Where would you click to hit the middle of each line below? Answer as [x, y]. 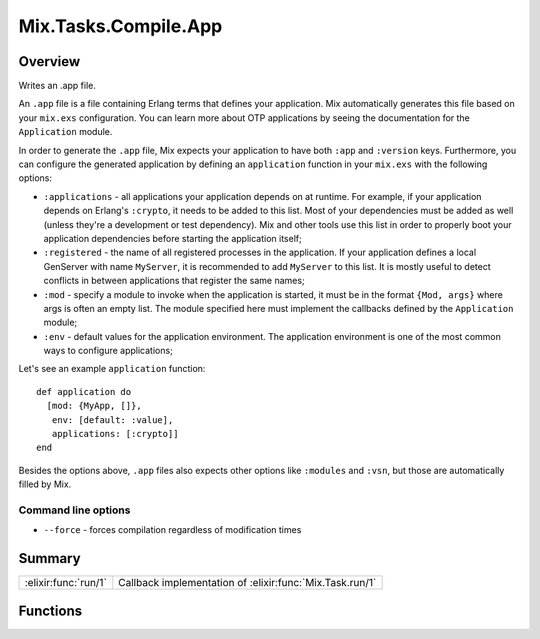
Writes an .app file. [57, 86]
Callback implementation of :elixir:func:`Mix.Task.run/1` [247, 583]
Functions [50, 610]
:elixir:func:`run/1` [65, 583]
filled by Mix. [45, 484]
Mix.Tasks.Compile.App [120, 26]
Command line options [74, 510]
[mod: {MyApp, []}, [94, 406]
